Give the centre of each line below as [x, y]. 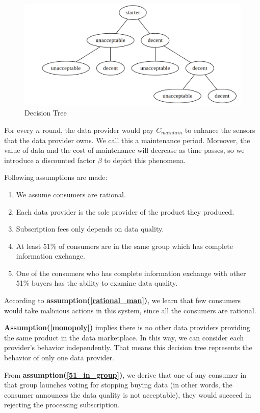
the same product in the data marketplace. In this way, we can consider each [124, 337]
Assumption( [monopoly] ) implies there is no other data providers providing [127, 327]
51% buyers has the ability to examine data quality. [97, 283]
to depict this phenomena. [145, 160]
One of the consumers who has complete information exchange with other [131, 273]
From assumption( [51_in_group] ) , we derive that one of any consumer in [125, 374]
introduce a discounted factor [50, 160]
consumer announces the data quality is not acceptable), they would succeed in [128, 394]
